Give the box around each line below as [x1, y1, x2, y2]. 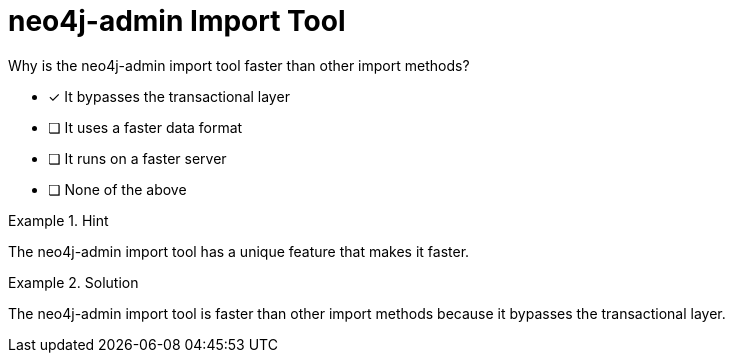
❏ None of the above [48, 180, 187, 198]
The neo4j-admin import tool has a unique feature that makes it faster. [8, 242, 470, 260]
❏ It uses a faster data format [48, 118, 243, 136]
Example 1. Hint [8, 211, 109, 229]
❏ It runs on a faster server [48, 149, 227, 167]
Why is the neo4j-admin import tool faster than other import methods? [8, 56, 470, 74]
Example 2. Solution [8, 273, 139, 291]
